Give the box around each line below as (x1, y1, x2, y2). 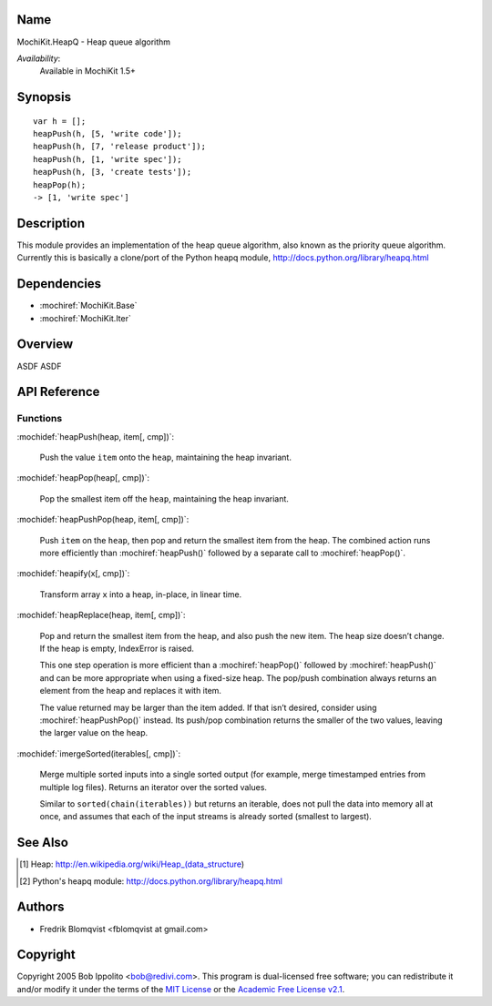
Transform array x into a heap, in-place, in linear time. (39, 588, 242, 600)
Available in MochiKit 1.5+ (39, 66, 137, 76)
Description (16, 215, 86, 231)
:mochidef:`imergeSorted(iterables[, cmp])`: (16, 747, 181, 759)
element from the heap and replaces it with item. (39, 686, 222, 696)
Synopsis (16, 89, 72, 105)
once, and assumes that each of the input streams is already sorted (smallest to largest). (39, 811, 373, 822)
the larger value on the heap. (39, 727, 149, 738)
